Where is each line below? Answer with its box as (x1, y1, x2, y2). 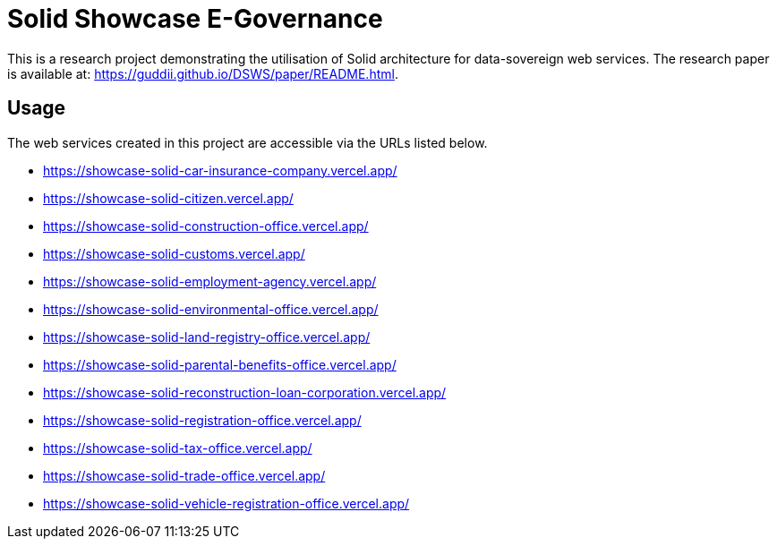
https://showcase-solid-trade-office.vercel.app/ (43, 467, 326, 483)
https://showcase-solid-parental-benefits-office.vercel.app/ (43, 356, 397, 372)
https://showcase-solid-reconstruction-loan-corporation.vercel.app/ (43, 384, 447, 400)
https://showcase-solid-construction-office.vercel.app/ (43, 218, 369, 234)
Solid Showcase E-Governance (7, 4, 383, 34)
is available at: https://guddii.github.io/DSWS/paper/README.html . (7, 65, 398, 81)
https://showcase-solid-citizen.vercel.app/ (43, 190, 294, 206)
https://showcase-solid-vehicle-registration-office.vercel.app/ (43, 495, 410, 511)
